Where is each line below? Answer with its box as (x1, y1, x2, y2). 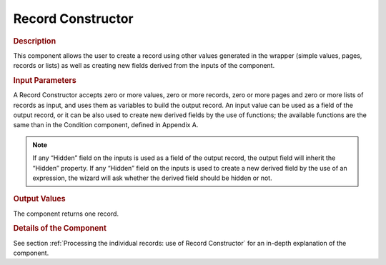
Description (13, 36, 56, 46)
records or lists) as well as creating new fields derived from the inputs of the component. (13, 61, 275, 70)
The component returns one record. (13, 209, 119, 218)
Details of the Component (13, 224, 107, 234)
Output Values (13, 194, 66, 204)
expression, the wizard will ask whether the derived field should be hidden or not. (32, 174, 272, 182)
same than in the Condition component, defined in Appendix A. (13, 121, 199, 129)
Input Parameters (13, 75, 76, 85)
